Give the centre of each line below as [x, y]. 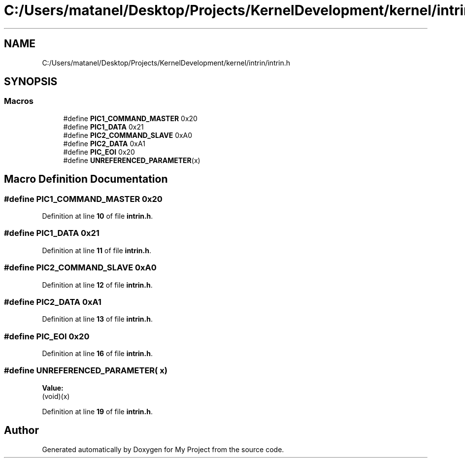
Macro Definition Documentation [86, 179]
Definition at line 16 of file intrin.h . [98, 354]
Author [21, 430]
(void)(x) [56, 396]
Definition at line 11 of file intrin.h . [97, 250]
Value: [53, 388]
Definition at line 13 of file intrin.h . [97, 319]
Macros [19, 101]
